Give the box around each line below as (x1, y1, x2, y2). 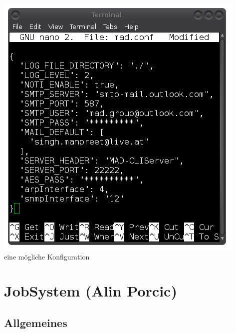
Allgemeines (4, 314, 67, 330)
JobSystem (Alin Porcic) (4, 280, 177, 301)
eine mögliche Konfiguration (4, 251, 90, 261)
